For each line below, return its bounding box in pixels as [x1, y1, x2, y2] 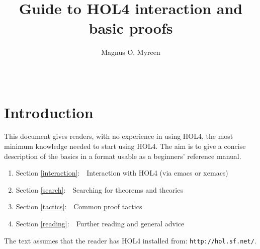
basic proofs [89, 18, 173, 38]
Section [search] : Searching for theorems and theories [16, 184, 183, 195]
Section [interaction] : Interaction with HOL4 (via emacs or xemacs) [16, 168, 228, 178]
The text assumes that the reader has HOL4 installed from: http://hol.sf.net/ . [4, 235, 256, 245]
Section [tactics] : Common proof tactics [16, 201, 142, 212]
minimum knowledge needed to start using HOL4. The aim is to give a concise [4, 141, 246, 151]
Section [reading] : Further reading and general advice [16, 218, 185, 228]
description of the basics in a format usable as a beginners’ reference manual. [4, 150, 241, 161]
